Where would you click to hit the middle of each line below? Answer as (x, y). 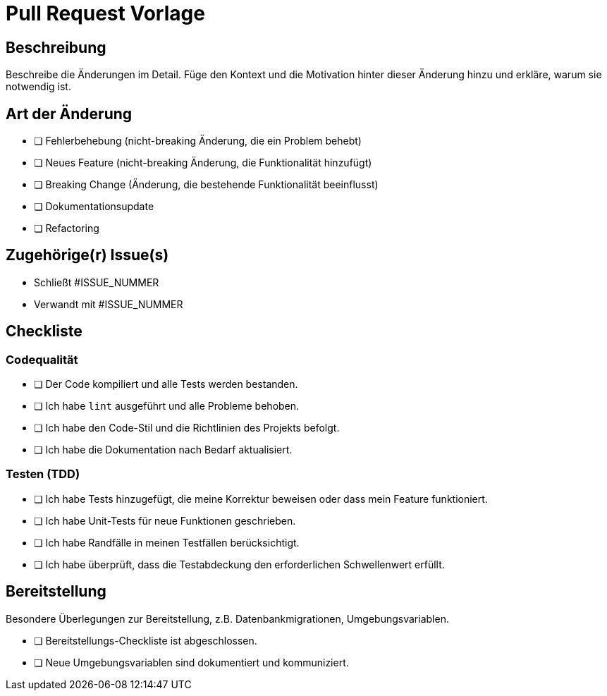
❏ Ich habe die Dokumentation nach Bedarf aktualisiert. (163, 450)
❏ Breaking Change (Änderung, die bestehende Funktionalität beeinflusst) (206, 185)
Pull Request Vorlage (105, 13)
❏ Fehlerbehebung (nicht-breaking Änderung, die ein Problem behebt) (198, 141)
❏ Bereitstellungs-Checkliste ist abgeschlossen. (146, 640)
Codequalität (42, 359)
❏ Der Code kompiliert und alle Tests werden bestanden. (166, 384)
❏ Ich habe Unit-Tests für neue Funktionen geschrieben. (165, 520)
